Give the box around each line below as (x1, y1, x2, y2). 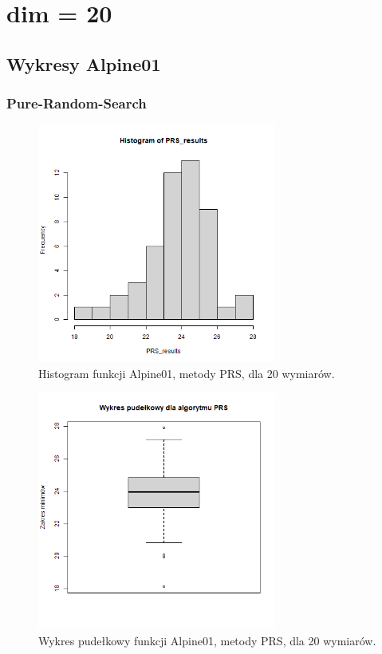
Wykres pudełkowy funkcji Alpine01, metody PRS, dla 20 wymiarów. (38, 632, 376, 648)
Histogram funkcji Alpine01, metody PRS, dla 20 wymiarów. (38, 364, 335, 381)
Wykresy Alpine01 (6, 51, 161, 76)
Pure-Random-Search (6, 93, 147, 113)
